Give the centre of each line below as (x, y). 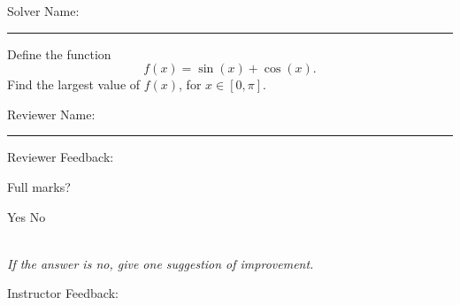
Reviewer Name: (51, 114)
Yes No (27, 216)
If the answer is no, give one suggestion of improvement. (161, 263)
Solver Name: (43, 11)
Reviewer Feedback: (61, 157)
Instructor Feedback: (63, 293)
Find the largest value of (74, 84)
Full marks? (39, 186)
